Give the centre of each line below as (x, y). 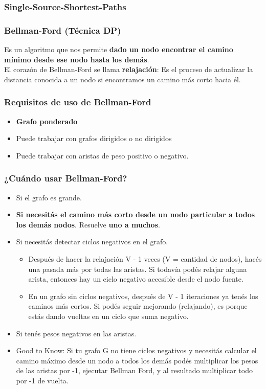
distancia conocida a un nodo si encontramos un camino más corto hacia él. (123, 79)
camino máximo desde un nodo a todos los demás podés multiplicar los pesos (137, 360)
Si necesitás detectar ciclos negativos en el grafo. (92, 242)
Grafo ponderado (47, 121)
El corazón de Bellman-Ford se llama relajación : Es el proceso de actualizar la (129, 69)
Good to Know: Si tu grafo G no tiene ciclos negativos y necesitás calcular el (136, 350)
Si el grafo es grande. (49, 197)
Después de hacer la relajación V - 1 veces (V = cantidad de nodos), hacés (145, 259)
